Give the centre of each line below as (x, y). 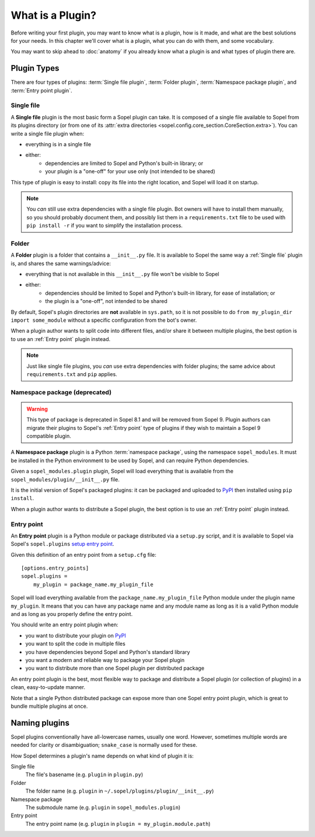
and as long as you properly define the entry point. (72, 614)
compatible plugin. (49, 436)
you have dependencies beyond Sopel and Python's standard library (108, 652)
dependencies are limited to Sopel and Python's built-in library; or (124, 163)
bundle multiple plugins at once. (49, 706)
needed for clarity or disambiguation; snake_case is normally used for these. (104, 745)
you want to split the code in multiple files (75, 644)
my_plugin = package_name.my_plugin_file (93, 584)
